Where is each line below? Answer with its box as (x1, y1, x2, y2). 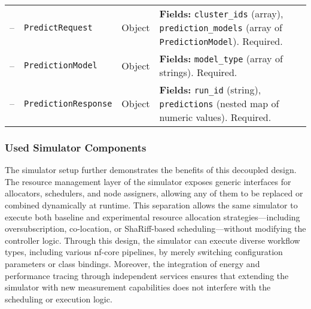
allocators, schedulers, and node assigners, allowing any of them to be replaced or (5, 187, 303, 199)
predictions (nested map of (159, 96, 279, 110)
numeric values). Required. (159, 110, 272, 124)
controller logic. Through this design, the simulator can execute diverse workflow (5, 234, 300, 246)
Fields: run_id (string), (159, 83, 261, 96)
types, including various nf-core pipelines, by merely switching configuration (5, 246, 283, 258)
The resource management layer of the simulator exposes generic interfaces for (5, 175, 291, 187)
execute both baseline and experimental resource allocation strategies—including (5, 210, 300, 223)
